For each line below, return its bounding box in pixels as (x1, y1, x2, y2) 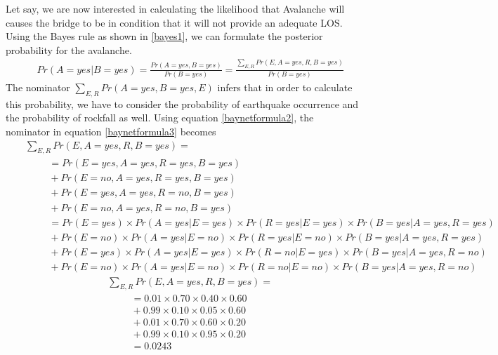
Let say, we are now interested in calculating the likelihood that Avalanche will (6, 1, 345, 15)
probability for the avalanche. (6, 42, 132, 57)
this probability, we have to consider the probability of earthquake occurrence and (6, 96, 359, 111)
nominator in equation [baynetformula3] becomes (6, 123, 216, 138)
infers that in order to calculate (217, 79, 353, 94)
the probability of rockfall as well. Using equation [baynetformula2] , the (6, 110, 314, 125)
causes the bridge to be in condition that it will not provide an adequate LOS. (6, 15, 343, 29)
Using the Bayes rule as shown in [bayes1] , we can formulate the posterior (6, 29, 323, 43)
